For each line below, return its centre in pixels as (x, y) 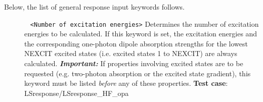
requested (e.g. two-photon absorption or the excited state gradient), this (138, 73)
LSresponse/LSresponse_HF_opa (77, 93)
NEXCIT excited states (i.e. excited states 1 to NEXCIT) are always (131, 53)
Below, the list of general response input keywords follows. (94, 7)
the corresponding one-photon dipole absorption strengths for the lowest (136, 43)
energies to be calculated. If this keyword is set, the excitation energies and (141, 34)
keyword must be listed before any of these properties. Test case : (126, 83)
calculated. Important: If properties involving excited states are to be (134, 63)
